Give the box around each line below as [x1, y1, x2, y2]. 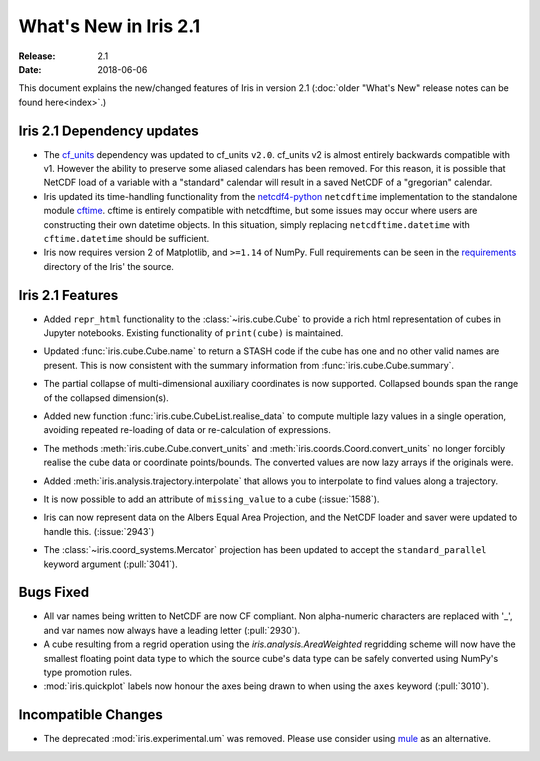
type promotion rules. [43, 666, 133, 678]
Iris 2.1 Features [18, 286, 119, 304]
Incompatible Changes [18, 706, 164, 724]
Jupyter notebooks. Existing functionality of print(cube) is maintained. [43, 327, 344, 339]
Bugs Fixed [18, 584, 90, 601]
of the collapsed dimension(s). [43, 391, 169, 404]
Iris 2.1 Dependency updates [18, 122, 199, 139]
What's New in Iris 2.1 [18, 15, 201, 37]
